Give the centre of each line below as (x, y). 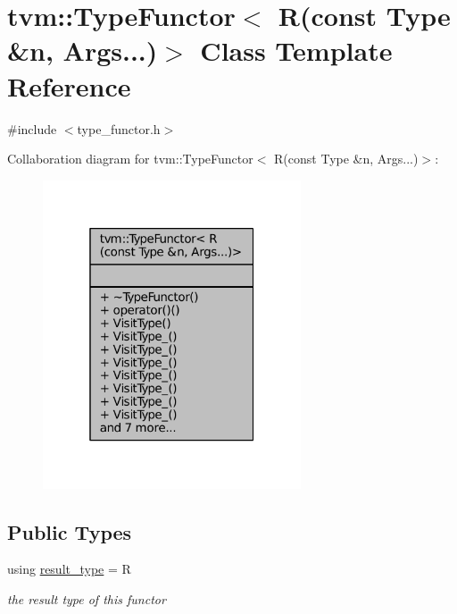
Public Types (70, 531)
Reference (69, 85)
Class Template (296, 50)
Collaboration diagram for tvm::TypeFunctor (130, 159)
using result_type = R (69, 569)
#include (32, 128)
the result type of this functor (87, 598)
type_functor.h (119, 128)
